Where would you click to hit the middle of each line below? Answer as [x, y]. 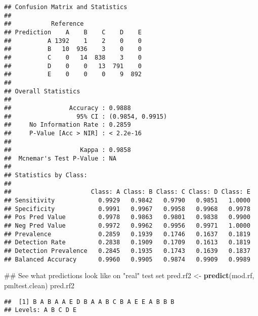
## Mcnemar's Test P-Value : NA [60, 158]
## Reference [44, 24]
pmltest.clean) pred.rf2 [39, 285]
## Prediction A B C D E [73, 32]
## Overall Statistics [42, 91]
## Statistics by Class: [46, 175]
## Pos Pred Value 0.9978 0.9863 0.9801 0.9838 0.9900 [127, 217]
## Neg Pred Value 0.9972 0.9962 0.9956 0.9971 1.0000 [127, 226]
